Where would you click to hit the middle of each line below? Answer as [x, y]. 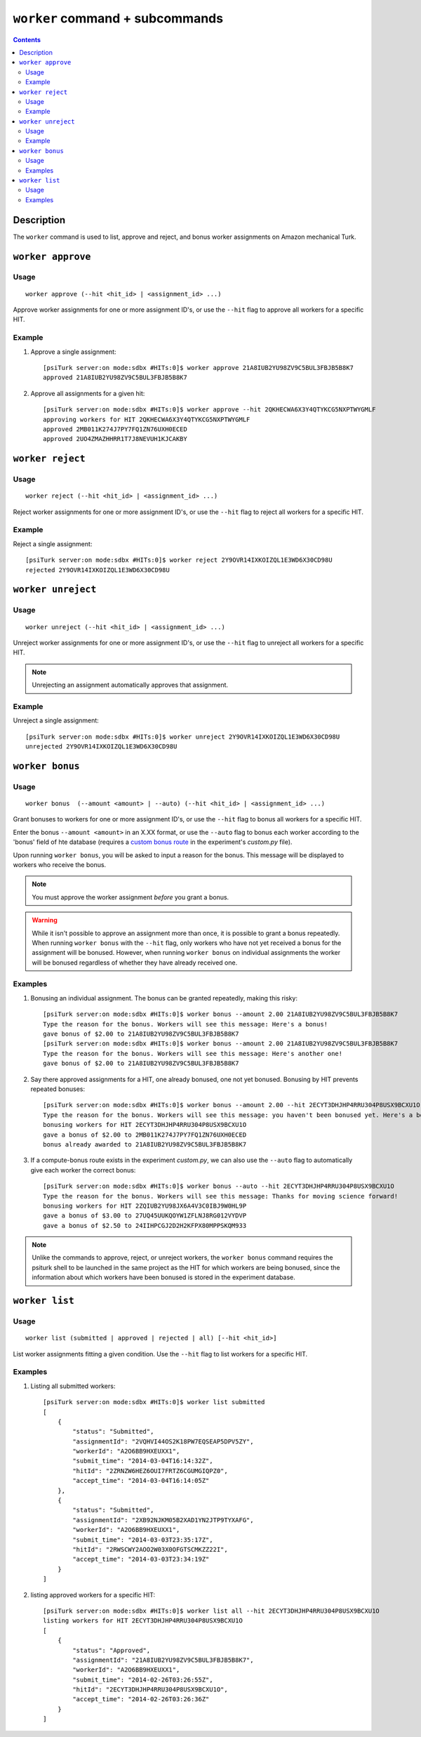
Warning [45, 920]
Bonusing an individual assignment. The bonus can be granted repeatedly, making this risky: [164, 998]
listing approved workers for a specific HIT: [93, 1594]
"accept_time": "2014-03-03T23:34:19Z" [141, 1559]
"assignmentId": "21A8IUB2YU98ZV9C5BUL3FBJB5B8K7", [163, 1660]
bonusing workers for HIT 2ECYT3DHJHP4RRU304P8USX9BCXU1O [145, 1125]
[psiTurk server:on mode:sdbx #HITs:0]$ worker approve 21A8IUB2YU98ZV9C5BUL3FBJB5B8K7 [199, 368]
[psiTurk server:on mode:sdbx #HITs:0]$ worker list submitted [154, 1402]
